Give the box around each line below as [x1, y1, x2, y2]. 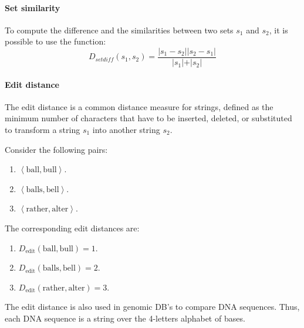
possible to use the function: [5, 35, 106, 47]
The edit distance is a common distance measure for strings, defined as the [5, 100, 273, 112]
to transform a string [5, 124, 80, 136]
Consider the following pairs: [5, 143, 108, 155]
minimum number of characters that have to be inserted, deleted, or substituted [5, 112, 292, 124]
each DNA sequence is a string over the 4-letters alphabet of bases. [5, 312, 245, 324]
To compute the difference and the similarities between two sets [5, 23, 234, 36]
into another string [92, 124, 160, 136]
